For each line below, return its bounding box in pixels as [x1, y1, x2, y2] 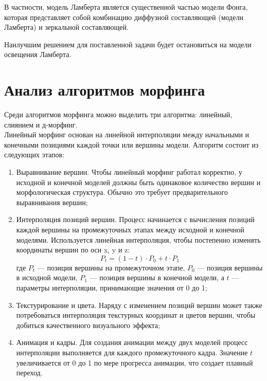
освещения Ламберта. [4, 49, 72, 60]
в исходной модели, [16, 272, 78, 283]
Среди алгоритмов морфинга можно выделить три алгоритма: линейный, [4, 109, 233, 120]
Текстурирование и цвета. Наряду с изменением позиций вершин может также [16, 299, 262, 310]
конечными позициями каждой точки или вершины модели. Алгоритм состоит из [4, 139, 259, 150]
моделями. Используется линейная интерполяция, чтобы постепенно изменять [16, 234, 261, 245]
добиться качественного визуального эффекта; [16, 319, 160, 330]
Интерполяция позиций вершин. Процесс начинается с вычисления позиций [16, 214, 255, 225]
